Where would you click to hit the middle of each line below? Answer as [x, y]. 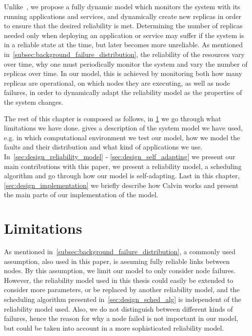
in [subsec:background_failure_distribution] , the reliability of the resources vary [124, 54]
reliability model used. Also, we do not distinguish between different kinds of [118, 308]
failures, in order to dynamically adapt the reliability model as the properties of [123, 92]
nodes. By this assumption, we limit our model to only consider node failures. [120, 271]
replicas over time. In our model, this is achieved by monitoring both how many [123, 73]
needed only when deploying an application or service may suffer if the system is [124, 35]
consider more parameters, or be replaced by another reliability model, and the [122, 289]
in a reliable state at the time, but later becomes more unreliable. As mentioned [123, 45]
